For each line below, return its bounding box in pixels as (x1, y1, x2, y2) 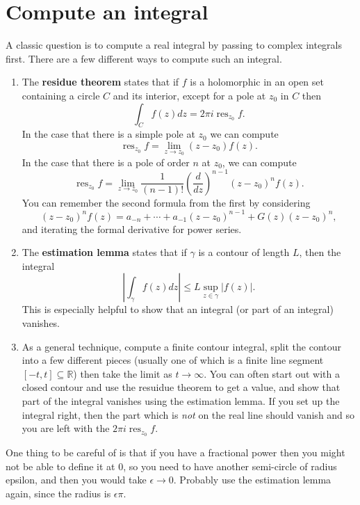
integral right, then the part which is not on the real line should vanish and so (22, 407, 355, 422)
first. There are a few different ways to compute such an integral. (6, 51, 282, 65)
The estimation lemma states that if (22, 245, 187, 259)
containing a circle (22, 88, 100, 102)
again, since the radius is (6, 486, 111, 500)
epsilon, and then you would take (6, 472, 147, 487)
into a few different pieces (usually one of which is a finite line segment (22, 353, 324, 367)
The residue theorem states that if (22, 74, 179, 89)
